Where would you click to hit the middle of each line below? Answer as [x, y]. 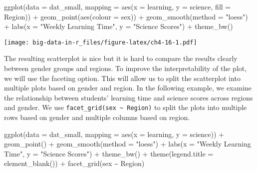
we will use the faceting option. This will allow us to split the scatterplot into [123, 78]
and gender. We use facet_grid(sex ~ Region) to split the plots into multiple [126, 107]
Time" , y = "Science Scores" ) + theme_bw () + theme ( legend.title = [109, 153]
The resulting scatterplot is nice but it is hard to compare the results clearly [121, 58]
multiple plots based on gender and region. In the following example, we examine [128, 88]
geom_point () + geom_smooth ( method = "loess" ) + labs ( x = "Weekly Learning [128, 144]
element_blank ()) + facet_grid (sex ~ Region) [74, 163]
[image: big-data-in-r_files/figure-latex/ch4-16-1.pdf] [101, 42]
